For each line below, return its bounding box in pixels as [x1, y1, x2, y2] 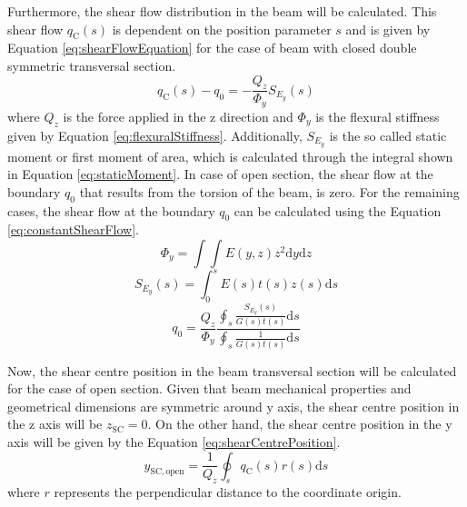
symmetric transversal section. [7, 55, 176, 75]
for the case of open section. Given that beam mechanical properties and [7, 379, 412, 398]
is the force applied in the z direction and [63, 106, 293, 125]
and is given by [345, 19, 431, 38]
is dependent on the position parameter [112, 19, 332, 38]
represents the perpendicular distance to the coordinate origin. [54, 482, 402, 502]
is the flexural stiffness [315, 106, 440, 125]
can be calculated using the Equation [233, 201, 442, 220]
